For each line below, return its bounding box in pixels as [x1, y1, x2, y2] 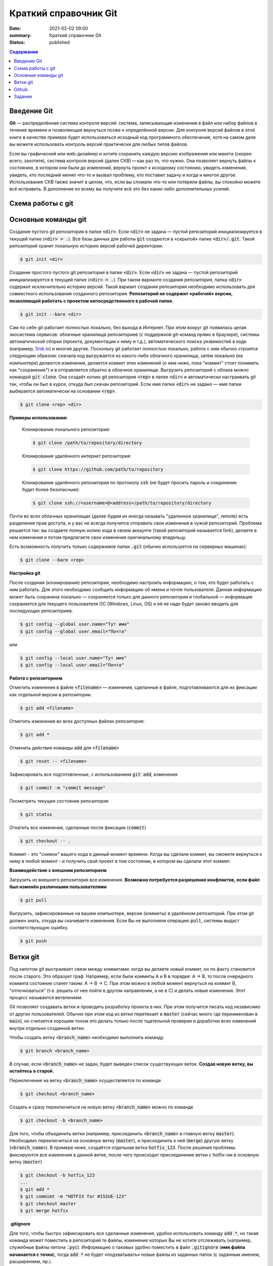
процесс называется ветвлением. [9, 995, 83, 1001]
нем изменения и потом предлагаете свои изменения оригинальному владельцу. [9, 534, 187, 540]
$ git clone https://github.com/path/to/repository [32, 466, 164, 472]
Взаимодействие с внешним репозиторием [9, 867, 107, 874]
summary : [9, 32, 32, 38]
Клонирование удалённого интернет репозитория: [22, 453, 131, 459]
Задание [14, 94, 32, 100]
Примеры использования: [9, 415, 68, 421]
